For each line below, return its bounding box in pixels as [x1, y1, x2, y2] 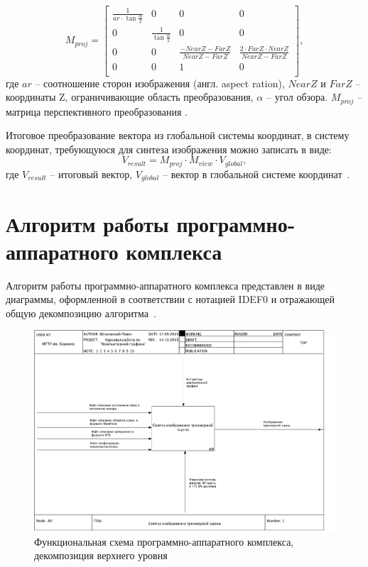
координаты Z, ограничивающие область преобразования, [6, 89, 254, 104]
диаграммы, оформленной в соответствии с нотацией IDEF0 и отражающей [6, 292, 335, 307]
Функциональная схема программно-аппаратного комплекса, [34, 534, 294, 549]
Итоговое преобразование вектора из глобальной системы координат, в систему [6, 128, 350, 143]
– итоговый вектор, [50, 166, 133, 181]
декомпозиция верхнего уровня [34, 548, 168, 563]
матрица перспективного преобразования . [6, 104, 188, 119]
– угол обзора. [266, 89, 328, 104]
